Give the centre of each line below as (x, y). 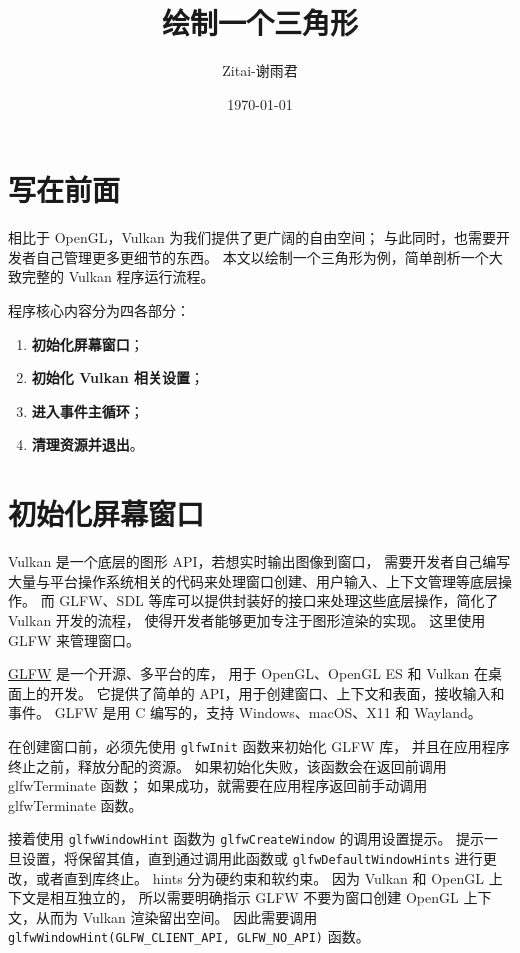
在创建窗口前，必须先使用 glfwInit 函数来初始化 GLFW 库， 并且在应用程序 (259, 745)
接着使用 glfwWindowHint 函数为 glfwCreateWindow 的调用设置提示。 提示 (246, 838)
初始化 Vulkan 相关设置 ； (118, 377)
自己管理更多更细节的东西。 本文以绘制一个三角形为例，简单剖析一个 (262, 256)
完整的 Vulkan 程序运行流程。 (118, 276)
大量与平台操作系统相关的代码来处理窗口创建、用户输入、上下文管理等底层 (253, 580)
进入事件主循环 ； (87, 410)
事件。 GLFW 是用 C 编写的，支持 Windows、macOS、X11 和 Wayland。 (245, 712)
